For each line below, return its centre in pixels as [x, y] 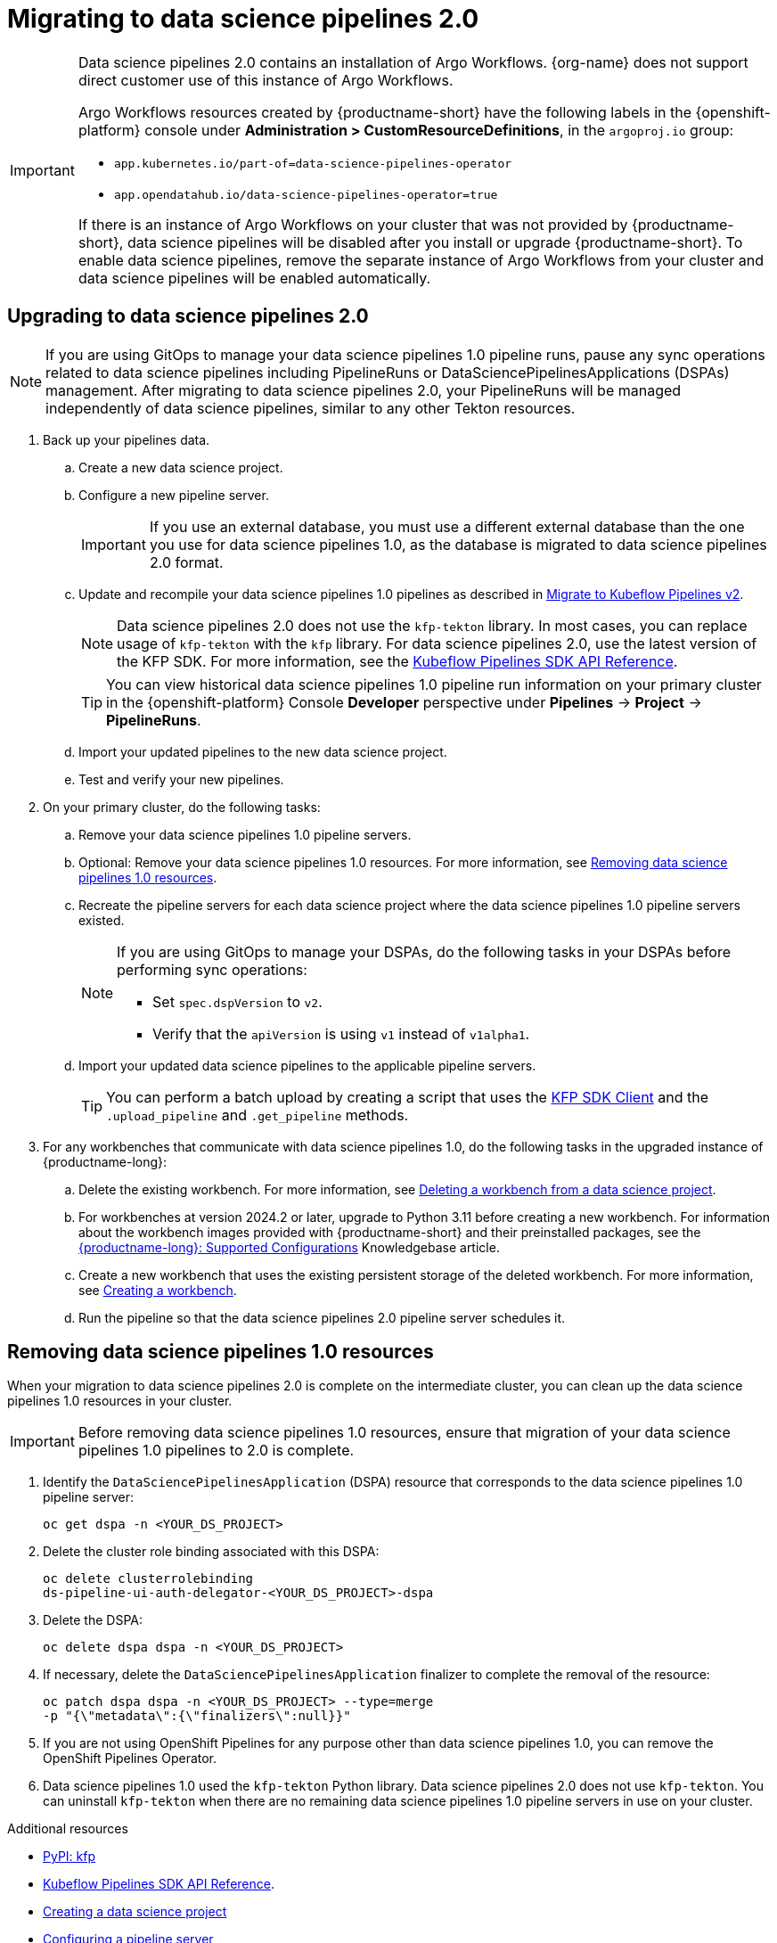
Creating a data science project [135, 1912]
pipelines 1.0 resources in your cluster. [120, 1401]
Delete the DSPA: [93, 1620]
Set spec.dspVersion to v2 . [237, 1001]
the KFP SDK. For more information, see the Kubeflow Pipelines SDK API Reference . [397, 661]
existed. [102, 920]
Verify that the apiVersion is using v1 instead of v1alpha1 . [341, 1033]
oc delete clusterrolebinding [148, 1579]
